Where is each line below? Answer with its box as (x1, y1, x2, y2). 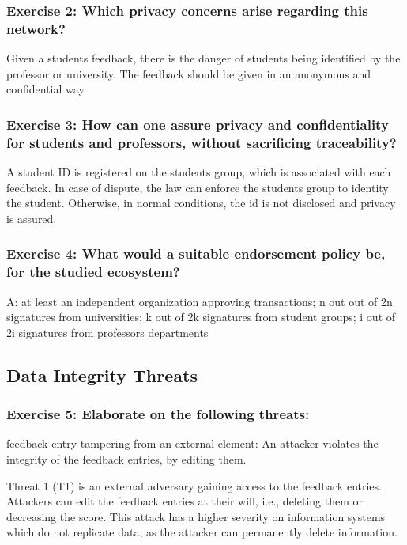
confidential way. (6, 81, 87, 97)
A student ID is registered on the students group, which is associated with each (6, 164, 391, 180)
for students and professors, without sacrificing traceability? (6, 132, 397, 152)
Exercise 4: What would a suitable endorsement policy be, (6, 244, 386, 263)
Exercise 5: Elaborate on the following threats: (6, 404, 310, 424)
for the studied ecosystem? (6, 262, 180, 282)
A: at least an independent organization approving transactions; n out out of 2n (6, 293, 393, 309)
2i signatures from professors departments (6, 324, 209, 340)
